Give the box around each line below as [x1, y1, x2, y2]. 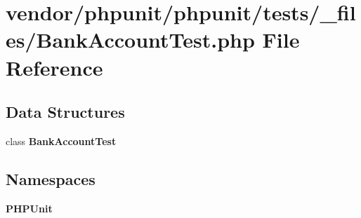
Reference [6, 53, 103, 81]
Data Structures [6, 101, 125, 123]
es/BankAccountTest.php [6, 25, 255, 54]
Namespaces [6, 168, 96, 189]
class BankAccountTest [6, 133, 117, 148]
